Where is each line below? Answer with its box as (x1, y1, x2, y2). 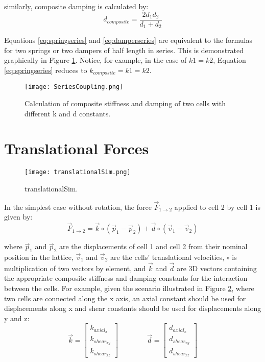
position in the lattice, (4, 251, 74, 262)
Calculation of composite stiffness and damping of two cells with (25, 98, 226, 108)
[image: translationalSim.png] (25, 168, 131, 176)
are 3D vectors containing (177, 262, 257, 273)
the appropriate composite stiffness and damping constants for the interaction (4, 273, 248, 283)
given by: (4, 211, 33, 222)
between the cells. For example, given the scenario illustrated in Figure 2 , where (4, 282, 254, 293)
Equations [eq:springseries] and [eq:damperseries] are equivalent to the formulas (4, 35, 252, 45)
